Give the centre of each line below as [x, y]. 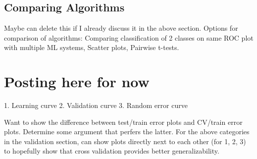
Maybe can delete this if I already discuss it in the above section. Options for [121, 28]
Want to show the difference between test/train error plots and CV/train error [123, 122]
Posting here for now [77, 81]
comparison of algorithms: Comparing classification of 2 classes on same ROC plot [129, 37]
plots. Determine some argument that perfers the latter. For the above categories [127, 132]
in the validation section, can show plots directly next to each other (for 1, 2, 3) [125, 141]
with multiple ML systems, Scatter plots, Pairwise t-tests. [92, 47]
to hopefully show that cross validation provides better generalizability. [112, 151]
